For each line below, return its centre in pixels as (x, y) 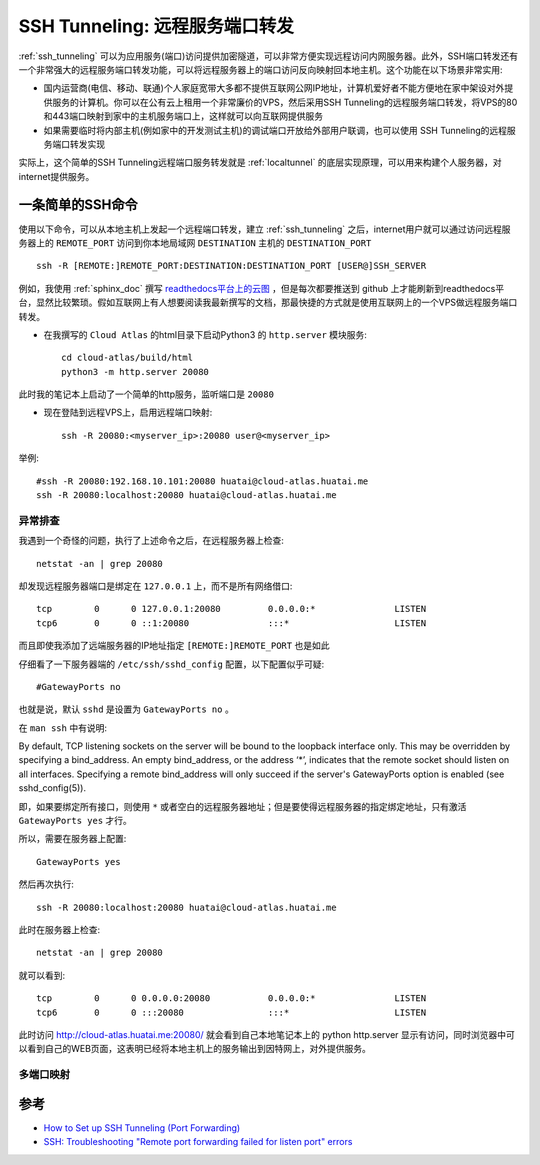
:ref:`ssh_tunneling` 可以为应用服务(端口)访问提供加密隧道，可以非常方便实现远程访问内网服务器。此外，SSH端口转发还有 (268, 56)
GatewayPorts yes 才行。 (75, 821)
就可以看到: (42, 975)
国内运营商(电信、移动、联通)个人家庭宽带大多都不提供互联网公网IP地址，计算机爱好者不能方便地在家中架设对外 (274, 88)
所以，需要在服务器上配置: (72, 839)
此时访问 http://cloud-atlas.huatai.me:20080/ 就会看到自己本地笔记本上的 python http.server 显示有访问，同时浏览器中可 (266, 1034)
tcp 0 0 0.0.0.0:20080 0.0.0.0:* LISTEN (231, 998)
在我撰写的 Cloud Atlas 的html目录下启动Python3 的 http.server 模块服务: (205, 334)
